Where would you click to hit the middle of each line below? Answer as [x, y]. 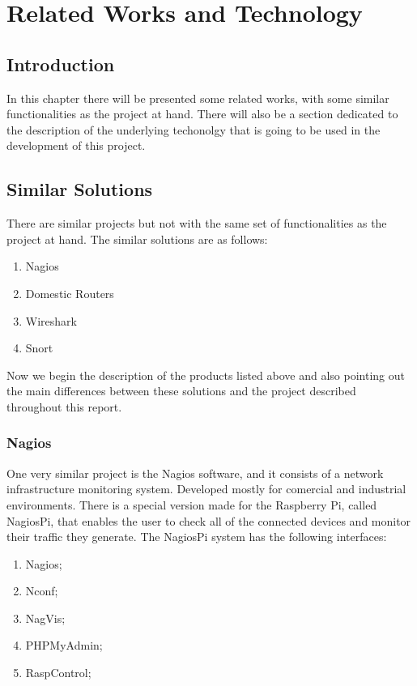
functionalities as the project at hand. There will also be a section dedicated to [202, 114]
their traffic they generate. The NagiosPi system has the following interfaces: [197, 537]
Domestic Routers [70, 293]
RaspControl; [58, 673]
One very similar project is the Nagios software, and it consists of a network [195, 473]
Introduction [61, 64]
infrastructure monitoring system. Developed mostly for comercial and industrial [206, 489]
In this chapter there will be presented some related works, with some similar [198, 98]
